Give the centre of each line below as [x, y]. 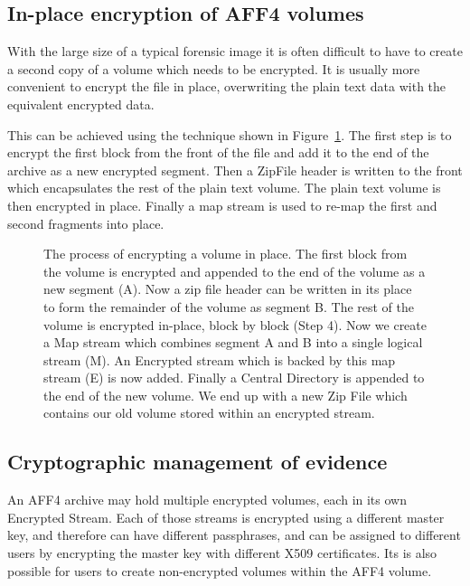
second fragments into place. [86, 223]
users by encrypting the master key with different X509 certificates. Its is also [222, 553]
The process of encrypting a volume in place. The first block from [226, 254]
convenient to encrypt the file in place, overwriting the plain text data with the [227, 86]
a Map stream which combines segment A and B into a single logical [233, 342]
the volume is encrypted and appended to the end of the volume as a [235, 271]
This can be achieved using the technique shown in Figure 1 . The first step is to [230, 134]
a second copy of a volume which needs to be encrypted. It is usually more [214, 68]
